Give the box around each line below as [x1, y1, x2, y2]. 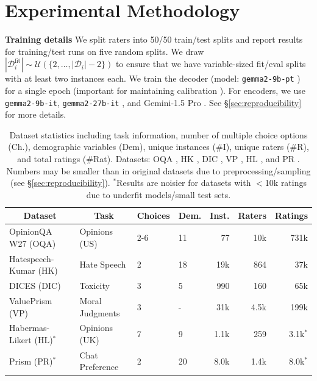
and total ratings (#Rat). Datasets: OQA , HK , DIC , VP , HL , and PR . [17, 152, 300, 165]
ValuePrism [9, 294, 52, 307]
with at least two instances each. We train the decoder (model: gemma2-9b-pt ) [5, 72, 301, 85]
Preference [79, 360, 119, 373]
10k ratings [265, 176, 307, 189]
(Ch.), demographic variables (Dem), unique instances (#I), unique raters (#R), [8, 140, 309, 153]
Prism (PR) [9, 354, 53, 367]
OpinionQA [9, 225, 52, 238]
